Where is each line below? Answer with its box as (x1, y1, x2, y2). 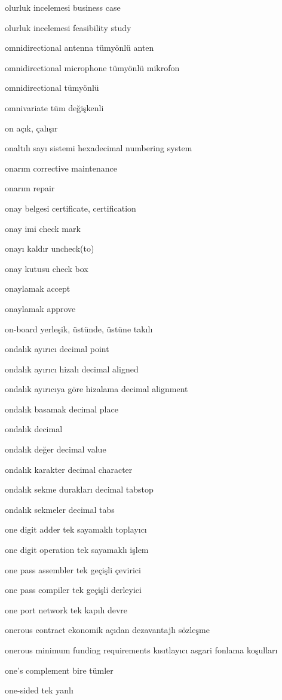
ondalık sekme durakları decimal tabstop (5, 483, 154, 496)
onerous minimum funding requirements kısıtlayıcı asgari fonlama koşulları (5, 644, 278, 656)
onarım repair (5, 182, 55, 194)
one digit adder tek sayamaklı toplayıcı (5, 523, 147, 536)
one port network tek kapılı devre (5, 603, 128, 616)
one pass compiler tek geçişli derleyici (5, 583, 142, 596)
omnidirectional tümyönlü (5, 81, 99, 94)
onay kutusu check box (5, 262, 88, 274)
